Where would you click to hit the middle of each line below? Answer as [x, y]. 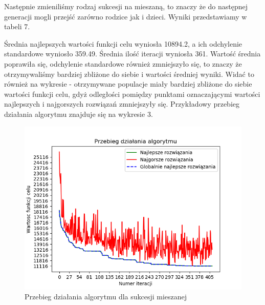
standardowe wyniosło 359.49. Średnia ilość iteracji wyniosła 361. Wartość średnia [132, 54]
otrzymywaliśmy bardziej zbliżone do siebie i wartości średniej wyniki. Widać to [129, 74]
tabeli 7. [17, 26]
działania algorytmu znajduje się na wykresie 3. [79, 114]
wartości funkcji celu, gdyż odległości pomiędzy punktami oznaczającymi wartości [132, 94]
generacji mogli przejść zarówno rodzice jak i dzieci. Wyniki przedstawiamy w [126, 16]
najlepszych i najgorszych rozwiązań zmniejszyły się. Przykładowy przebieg [122, 104]
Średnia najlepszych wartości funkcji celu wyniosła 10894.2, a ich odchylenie [123, 43]
